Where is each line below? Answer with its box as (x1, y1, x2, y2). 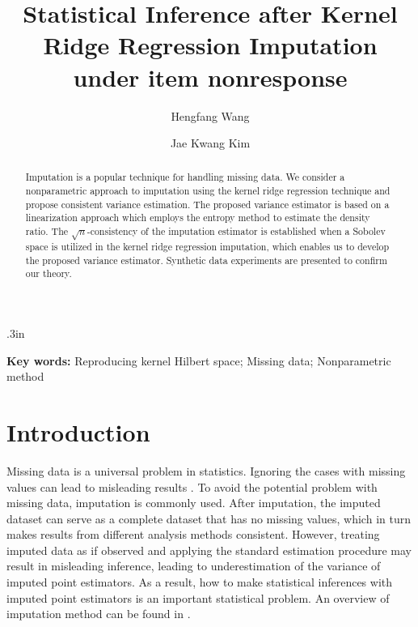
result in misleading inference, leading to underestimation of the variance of (6, 557, 381, 574)
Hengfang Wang (171, 107, 250, 124)
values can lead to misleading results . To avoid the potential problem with (6, 478, 378, 495)
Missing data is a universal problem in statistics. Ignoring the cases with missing (6, 462, 406, 479)
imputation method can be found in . (6, 605, 191, 622)
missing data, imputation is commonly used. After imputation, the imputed (6, 494, 381, 511)
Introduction (6, 415, 150, 448)
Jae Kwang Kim (170, 134, 251, 151)
